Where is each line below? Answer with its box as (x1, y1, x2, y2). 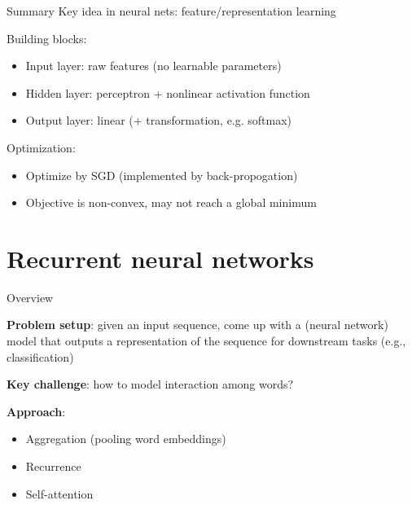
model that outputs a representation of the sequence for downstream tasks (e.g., (7, 332, 406, 349)
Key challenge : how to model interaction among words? (7, 375, 294, 393)
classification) (7, 348, 74, 365)
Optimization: (7, 138, 76, 156)
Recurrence (25, 458, 81, 475)
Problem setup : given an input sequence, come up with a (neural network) (7, 316, 388, 333)
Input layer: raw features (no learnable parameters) (25, 57, 282, 74)
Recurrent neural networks (7, 241, 314, 274)
